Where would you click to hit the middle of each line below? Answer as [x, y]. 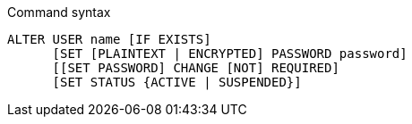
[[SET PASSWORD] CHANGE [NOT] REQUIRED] [196, 68]
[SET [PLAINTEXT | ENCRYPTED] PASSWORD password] [230, 54]
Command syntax [59, 12]
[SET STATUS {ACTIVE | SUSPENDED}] [177, 82]
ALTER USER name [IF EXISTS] [109, 39]
